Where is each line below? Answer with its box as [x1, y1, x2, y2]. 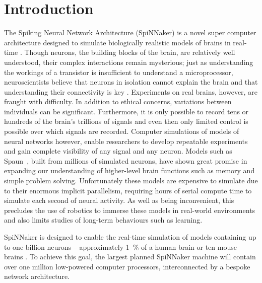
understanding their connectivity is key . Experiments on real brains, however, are [4, 86, 257, 97]
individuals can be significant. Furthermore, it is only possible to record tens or [4, 106, 249, 116]
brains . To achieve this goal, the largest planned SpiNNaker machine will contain [4, 251, 256, 262]
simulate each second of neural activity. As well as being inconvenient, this [4, 195, 234, 205]
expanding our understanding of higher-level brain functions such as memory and [4, 165, 255, 176]
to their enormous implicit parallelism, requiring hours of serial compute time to [4, 185, 252, 195]
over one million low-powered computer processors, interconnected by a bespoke [4, 261, 250, 271]
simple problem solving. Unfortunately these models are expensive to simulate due [4, 175, 258, 186]
